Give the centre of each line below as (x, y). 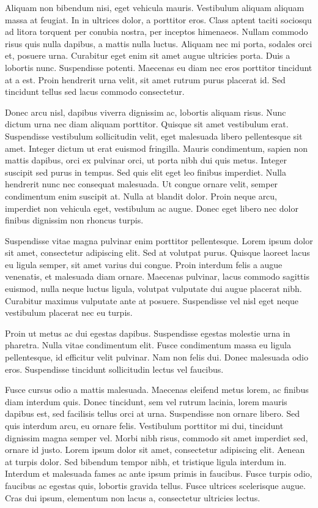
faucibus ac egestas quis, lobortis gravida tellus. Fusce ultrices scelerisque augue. (155, 485)
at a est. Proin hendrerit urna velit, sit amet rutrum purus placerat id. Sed (145, 79)
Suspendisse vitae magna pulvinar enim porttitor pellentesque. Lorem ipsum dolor (159, 240)
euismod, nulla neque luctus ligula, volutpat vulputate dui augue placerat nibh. (153, 289)
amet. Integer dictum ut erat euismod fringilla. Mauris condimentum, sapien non (157, 148)
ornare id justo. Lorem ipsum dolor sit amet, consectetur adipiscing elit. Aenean (155, 450)
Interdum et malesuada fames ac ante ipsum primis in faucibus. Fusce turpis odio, (159, 473)
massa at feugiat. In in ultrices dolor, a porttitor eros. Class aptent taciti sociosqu (158, 19)
